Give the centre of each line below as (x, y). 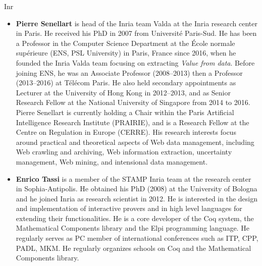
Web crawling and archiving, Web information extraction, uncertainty (124, 152)
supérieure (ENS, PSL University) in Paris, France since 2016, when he (126, 53)
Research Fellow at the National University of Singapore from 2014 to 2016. (133, 102)
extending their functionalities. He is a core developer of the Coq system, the (135, 218)
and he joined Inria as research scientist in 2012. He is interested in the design (137, 198)
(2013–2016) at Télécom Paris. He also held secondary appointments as (126, 83)
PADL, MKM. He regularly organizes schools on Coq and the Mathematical (134, 248)
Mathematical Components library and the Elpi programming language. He (133, 228)
